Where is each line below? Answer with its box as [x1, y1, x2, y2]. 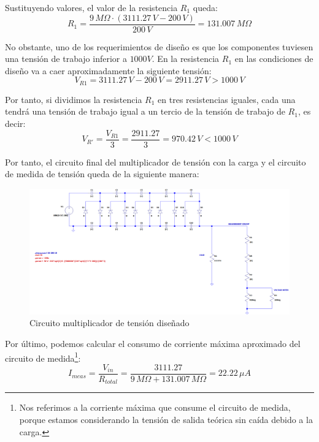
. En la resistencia [152, 52, 220, 65]
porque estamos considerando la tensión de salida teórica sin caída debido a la [19, 413, 313, 426]
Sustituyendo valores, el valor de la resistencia [5, 1, 178, 13]
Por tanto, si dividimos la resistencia [5, 93, 142, 105]
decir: [5, 117, 26, 130]
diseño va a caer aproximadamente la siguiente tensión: [5, 64, 212, 77]
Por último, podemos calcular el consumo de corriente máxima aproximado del [5, 337, 301, 350]
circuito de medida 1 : [5, 349, 81, 364]
